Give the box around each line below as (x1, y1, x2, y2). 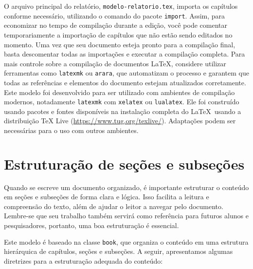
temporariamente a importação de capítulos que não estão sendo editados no (4, 29, 233, 39)
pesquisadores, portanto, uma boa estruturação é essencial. (4, 220, 179, 231)
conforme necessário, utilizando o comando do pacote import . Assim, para (4, 10, 225, 20)
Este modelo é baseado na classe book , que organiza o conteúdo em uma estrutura (4, 236, 249, 247)
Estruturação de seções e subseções (4, 154, 245, 173)
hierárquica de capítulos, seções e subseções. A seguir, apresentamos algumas (4, 246, 233, 256)
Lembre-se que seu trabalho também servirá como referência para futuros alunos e (4, 211, 249, 221)
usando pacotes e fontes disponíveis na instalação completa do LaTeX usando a (4, 106, 241, 116)
